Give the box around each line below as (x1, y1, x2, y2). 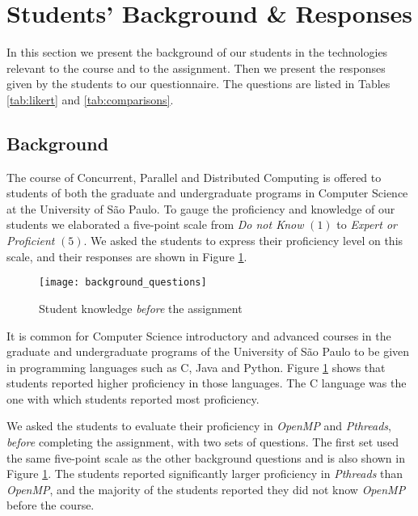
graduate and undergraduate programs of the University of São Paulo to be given (6, 343, 410, 360)
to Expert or (336, 216, 397, 233)
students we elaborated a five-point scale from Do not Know (6, 216, 304, 233)
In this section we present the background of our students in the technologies (6, 44, 388, 61)
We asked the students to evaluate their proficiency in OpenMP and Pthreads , (6, 417, 391, 434)
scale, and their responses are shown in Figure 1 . (6, 247, 247, 264)
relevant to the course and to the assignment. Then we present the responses (6, 59, 386, 76)
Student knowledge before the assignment (39, 299, 243, 316)
